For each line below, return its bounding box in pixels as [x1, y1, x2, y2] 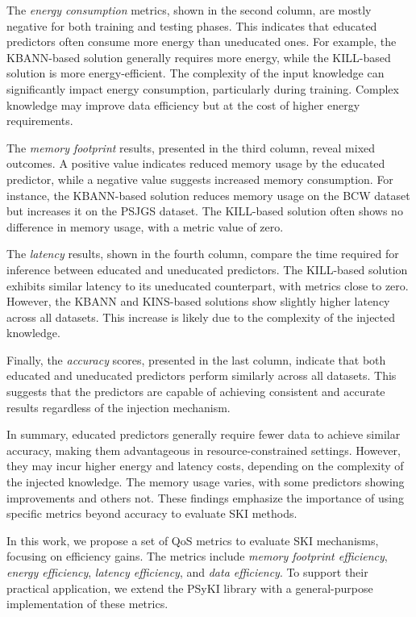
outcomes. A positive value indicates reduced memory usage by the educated [6, 155, 385, 172]
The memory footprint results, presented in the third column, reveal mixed [6, 139, 376, 156]
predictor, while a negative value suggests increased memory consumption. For [6, 170, 393, 187]
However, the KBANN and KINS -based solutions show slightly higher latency [6, 293, 390, 310]
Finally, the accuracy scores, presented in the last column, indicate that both [6, 351, 386, 368]
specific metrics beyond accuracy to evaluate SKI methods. [6, 505, 297, 522]
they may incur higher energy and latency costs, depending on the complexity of [6, 457, 404, 474]
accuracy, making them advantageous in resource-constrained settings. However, [6, 441, 401, 458]
